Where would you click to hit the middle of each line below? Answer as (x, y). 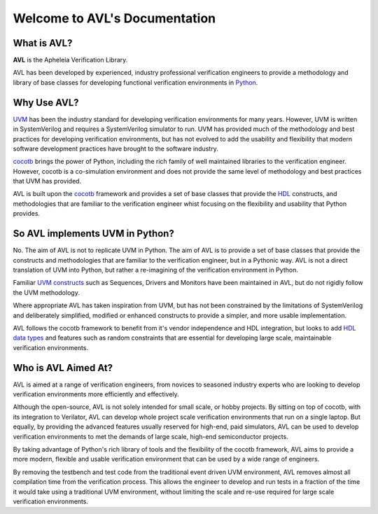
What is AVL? (43, 43)
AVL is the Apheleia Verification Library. (70, 60)
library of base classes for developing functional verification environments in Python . (135, 82)
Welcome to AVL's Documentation (114, 18)
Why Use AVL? (46, 103)
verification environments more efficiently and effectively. (96, 394)
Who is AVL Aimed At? (63, 368)
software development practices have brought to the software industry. (115, 148)
